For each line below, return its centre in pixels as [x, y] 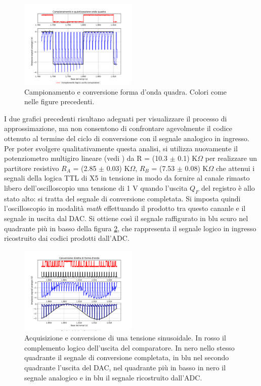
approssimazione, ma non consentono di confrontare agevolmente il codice [118, 128]
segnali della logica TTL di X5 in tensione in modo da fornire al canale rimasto [127, 178]
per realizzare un [231, 158]
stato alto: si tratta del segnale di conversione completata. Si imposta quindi [122, 198]
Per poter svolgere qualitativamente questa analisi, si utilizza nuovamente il [121, 148]
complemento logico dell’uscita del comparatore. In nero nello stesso [129, 347]
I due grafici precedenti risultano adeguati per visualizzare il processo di [116, 118]
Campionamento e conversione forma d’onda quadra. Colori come [126, 91]
